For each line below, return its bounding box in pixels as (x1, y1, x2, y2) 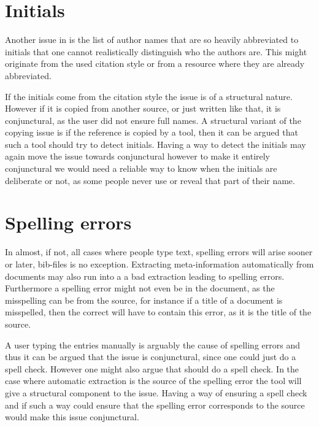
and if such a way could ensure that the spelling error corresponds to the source (5, 398, 305, 411)
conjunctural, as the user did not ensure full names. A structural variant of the (5, 113, 301, 126)
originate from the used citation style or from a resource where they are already (5, 57, 305, 70)
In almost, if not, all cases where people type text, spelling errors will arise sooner (5, 245, 313, 258)
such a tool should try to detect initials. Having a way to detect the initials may (5, 137, 306, 150)
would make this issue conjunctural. (5, 410, 139, 423)
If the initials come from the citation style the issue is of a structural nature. (5, 90, 293, 102)
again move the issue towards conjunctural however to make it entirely (5, 150, 271, 163)
